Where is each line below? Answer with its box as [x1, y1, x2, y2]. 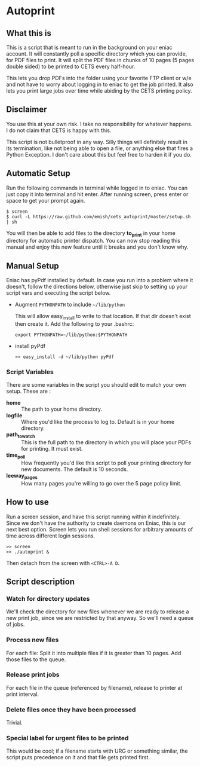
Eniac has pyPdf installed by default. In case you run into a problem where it [6, 277, 193, 284]
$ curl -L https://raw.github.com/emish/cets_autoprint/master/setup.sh [6, 213, 191, 219]
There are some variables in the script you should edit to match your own [6, 381, 186, 389]
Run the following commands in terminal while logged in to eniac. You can [6, 184, 188, 191]
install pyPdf [14, 343, 46, 350]
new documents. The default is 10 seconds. [21, 465, 128, 473]
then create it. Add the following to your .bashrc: [14, 320, 134, 328]
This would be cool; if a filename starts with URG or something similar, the [6, 747, 188, 754]
